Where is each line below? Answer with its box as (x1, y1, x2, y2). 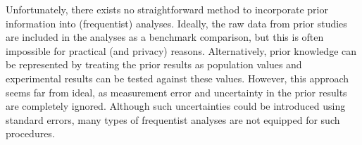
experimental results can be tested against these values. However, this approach (6, 70, 349, 85)
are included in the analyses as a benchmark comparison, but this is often (6, 30, 324, 44)
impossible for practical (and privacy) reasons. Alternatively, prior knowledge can (6, 43, 357, 58)
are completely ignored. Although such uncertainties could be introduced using (6, 99, 346, 113)
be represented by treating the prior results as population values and (6, 57, 302, 72)
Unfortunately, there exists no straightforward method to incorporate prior (6, 2, 328, 16)
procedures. (6, 126, 55, 141)
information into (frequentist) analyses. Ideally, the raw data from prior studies (6, 15, 347, 30)
